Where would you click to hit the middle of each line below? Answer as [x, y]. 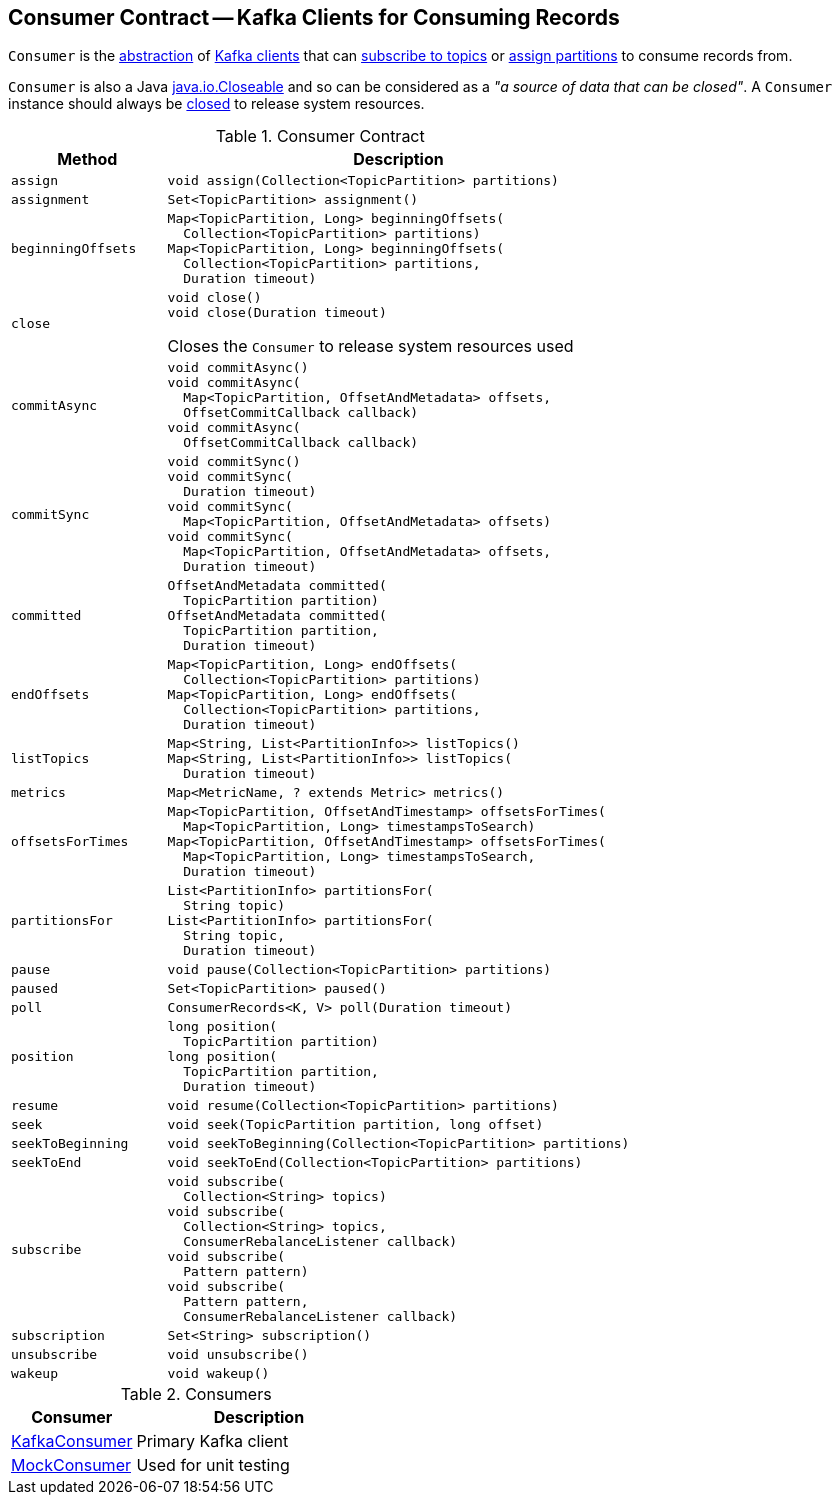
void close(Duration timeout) [277, 313]
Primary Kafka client [212, 1441]
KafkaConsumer [72, 1441]
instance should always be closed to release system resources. [216, 104]
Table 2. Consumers [196, 1394]
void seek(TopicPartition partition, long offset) [355, 1125]
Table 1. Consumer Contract [320, 136]
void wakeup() [218, 1374]
